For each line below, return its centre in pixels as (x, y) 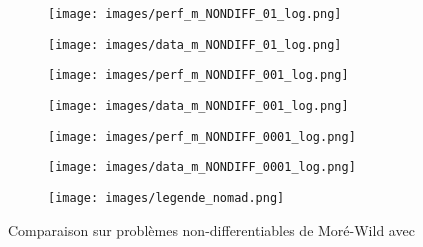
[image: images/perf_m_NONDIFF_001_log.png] (198, 75)
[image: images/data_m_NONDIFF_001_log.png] (198, 105)
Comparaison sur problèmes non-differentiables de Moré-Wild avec (211, 229)
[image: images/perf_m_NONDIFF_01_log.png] (195, 14)
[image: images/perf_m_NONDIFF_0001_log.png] (202, 136)
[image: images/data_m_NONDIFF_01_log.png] (195, 44)
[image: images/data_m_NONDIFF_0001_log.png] (202, 167)
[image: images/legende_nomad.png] (166, 197)
